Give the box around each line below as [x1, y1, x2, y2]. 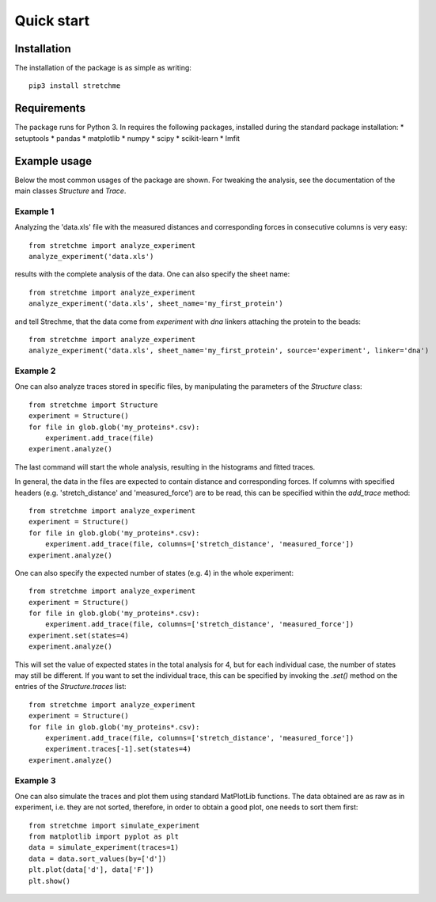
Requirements [14, 101, 86, 115]
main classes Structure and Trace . [14, 186, 127, 196]
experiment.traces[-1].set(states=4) [44, 744, 191, 754]
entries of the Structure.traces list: [14, 682, 127, 691]
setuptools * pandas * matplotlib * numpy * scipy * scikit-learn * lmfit [14, 133, 241, 143]
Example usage [14, 154, 93, 168]
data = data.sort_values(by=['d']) [28, 854, 167, 863]
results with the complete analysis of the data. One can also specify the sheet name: [14, 269, 290, 279]
